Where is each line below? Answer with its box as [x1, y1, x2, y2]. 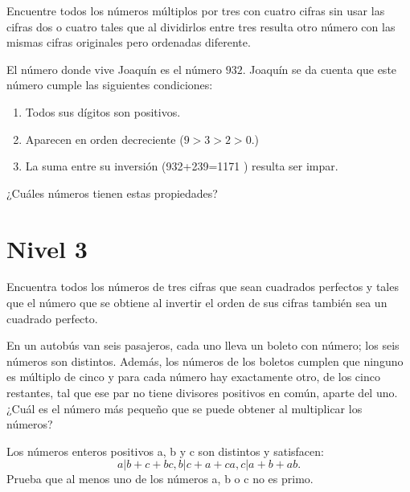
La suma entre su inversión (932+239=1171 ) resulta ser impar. [25, 158, 338, 174]
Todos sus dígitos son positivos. [25, 103, 181, 120]
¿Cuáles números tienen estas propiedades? [6, 184, 218, 201]
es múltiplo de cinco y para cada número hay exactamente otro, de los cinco [6, 368, 380, 385]
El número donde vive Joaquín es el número [6, 60, 223, 77]
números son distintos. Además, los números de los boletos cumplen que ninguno [6, 352, 404, 369]
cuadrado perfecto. [6, 310, 98, 326]
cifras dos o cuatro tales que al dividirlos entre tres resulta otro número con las [6, 18, 396, 35]
